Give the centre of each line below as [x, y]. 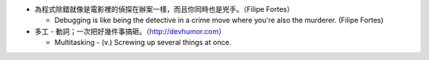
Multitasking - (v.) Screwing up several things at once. [143, 43]
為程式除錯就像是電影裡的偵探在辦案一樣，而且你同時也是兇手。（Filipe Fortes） [164, 9]
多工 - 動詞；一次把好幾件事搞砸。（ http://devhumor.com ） [130, 31]
